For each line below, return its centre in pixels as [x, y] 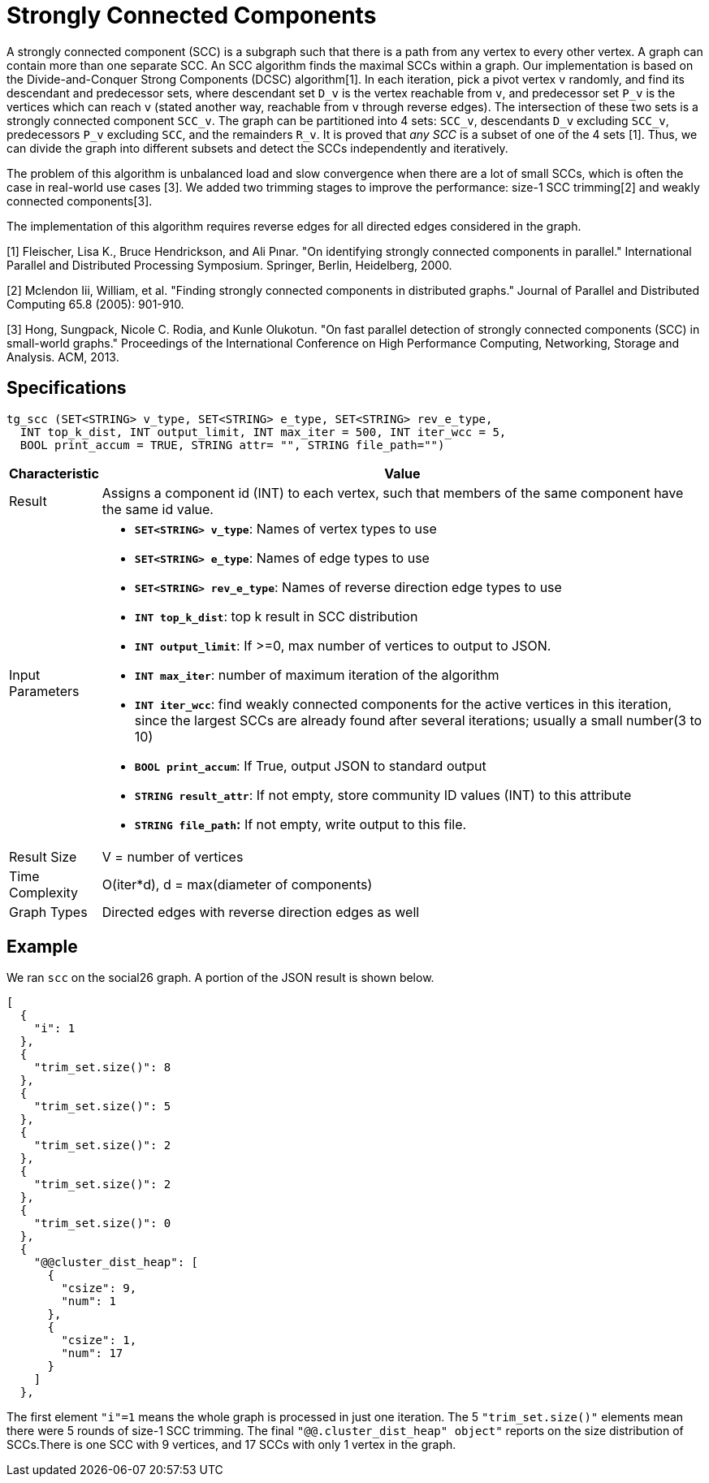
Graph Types [48, 912]
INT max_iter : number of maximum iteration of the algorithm [317, 674]
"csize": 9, [99, 1288]
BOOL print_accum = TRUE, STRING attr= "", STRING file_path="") [232, 445]
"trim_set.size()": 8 [102, 1068]
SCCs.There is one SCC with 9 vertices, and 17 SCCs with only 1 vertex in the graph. [231, 1445]
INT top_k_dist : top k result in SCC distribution [276, 616]
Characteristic [54, 473]
